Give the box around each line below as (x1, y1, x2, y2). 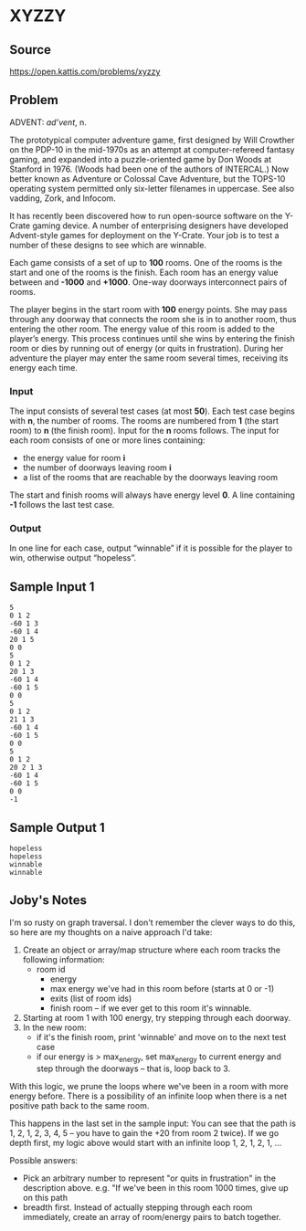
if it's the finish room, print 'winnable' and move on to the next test (36, 1031, 287, 1042)
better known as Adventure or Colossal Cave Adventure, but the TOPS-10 (9, 173, 286, 184)
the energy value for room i (22, 453, 126, 464)
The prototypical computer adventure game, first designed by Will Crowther (9, 134, 295, 145)
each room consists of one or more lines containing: (9, 435, 206, 446)
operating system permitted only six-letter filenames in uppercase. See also (9, 183, 295, 194)
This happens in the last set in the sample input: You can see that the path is (9, 1118, 297, 1129)
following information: (22, 953, 105, 964)
